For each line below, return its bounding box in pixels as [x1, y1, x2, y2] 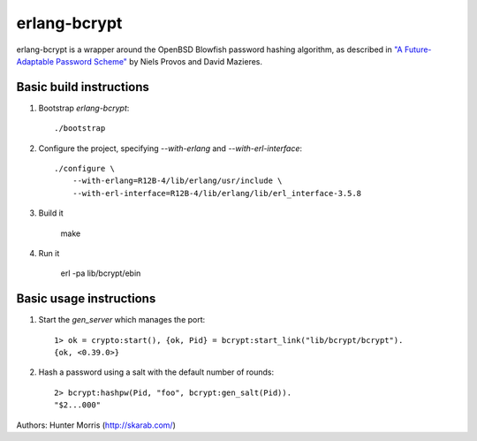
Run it [38, 247, 60, 258]
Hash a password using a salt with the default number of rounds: [38, 367, 274, 377]
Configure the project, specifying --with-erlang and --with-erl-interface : [38, 142, 303, 154]
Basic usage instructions [16, 292, 156, 307]
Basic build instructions [16, 80, 150, 95]
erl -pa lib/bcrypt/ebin [60, 268, 141, 278]
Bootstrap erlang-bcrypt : [38, 103, 130, 113]
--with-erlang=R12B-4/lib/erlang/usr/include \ [72, 176, 283, 186]
